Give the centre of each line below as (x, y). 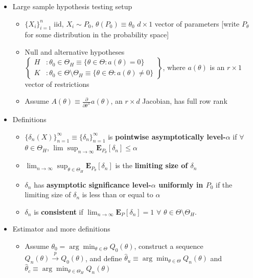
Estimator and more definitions (61, 229)
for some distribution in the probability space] (97, 34)
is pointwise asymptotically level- (167, 136)
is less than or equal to (118, 194)
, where (174, 67)
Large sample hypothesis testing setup (72, 6)
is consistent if (59, 211)
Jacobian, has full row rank (185, 101)
